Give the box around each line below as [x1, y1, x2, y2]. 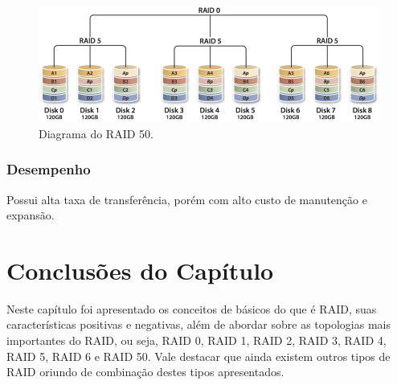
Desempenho [6, 159, 91, 179]
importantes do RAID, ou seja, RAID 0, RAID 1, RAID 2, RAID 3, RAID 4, [6, 332, 387, 349]
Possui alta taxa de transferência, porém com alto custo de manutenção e [6, 190, 367, 207]
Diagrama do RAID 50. [39, 125, 153, 141]
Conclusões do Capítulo [6, 253, 274, 286]
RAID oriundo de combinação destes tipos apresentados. [6, 363, 284, 380]
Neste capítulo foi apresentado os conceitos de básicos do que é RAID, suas [6, 300, 377, 317]
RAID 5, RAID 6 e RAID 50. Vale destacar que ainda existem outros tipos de [6, 347, 391, 364]
